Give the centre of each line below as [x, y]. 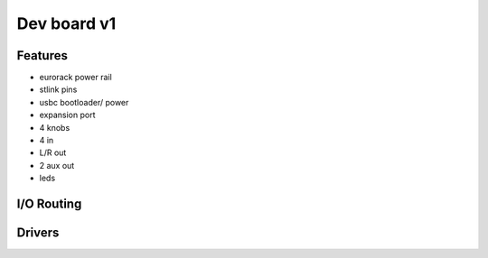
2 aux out [57, 165]
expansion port [67, 115]
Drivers [38, 233]
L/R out [53, 152]
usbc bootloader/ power [84, 102]
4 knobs [55, 127]
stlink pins [58, 89]
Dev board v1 [66, 23]
